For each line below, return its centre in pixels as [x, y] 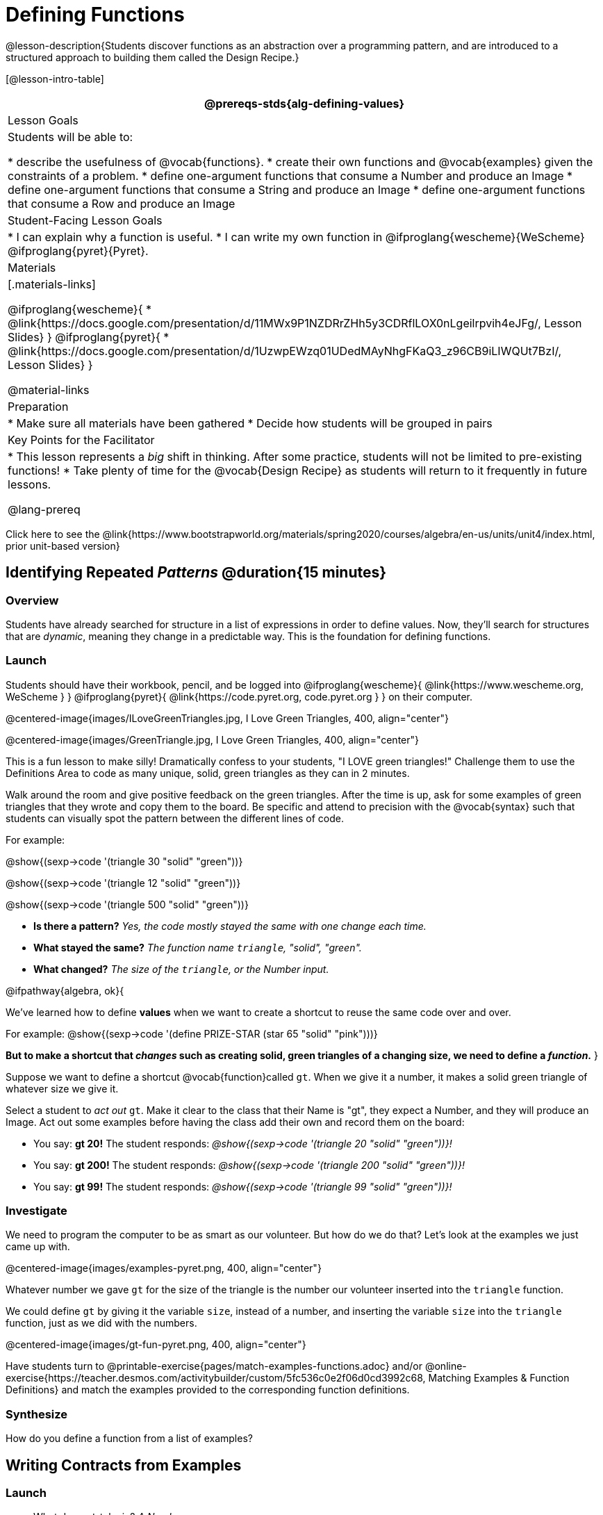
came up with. [38, 1247]
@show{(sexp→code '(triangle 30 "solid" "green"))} [124, 861]
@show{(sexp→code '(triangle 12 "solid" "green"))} [123, 883]
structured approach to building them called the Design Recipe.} [152, 57]
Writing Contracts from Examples [124, 1465]
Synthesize [37, 1414]
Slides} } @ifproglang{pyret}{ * [89, 337]
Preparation [38, 406]
